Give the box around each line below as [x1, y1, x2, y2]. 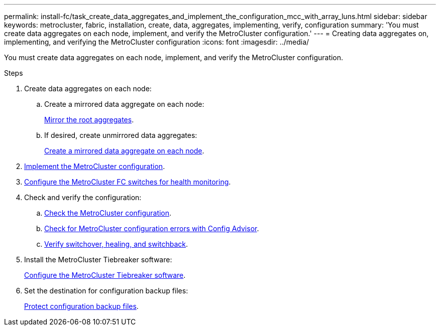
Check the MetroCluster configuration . [44, 209, 172, 217]
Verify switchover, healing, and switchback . [44, 240, 188, 248]
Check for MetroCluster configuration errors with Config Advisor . [44, 224, 259, 233]
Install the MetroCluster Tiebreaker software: [24, 255, 172, 264]
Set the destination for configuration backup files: [24, 286, 188, 295]
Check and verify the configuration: [24, 193, 142, 202]
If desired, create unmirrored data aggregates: [44, 131, 197, 139]
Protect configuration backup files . [24, 302, 139, 310]
